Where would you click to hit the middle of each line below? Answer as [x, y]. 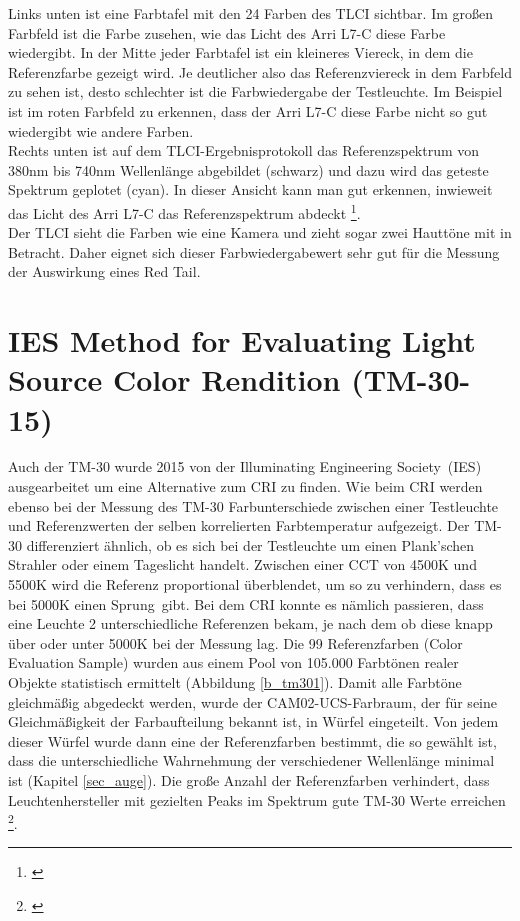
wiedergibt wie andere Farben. [101, 130]
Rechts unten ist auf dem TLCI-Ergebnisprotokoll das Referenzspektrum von [244, 150]
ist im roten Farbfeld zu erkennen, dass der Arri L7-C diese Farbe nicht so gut [248, 110]
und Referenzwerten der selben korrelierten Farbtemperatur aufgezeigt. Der [239, 525]
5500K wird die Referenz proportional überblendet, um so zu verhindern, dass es [255, 584]
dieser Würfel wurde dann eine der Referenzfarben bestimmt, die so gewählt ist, [252, 740]
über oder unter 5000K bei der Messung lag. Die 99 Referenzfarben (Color [235, 642]
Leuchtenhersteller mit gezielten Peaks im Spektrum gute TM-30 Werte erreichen [257, 799]
